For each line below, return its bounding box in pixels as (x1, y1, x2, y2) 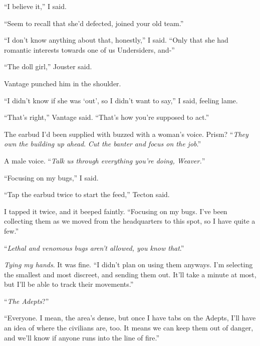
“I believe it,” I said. (4, 1, 67, 11)
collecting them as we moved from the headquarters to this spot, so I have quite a (4, 216, 255, 226)
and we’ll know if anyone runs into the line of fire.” (4, 332, 160, 342)
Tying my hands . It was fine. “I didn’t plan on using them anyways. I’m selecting (4, 259, 253, 270)
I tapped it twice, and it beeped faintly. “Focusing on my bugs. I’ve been (4, 206, 227, 216)
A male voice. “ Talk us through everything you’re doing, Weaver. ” (4, 155, 205, 165)
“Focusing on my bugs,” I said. (4, 172, 99, 183)
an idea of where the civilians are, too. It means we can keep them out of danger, (4, 322, 253, 333)
